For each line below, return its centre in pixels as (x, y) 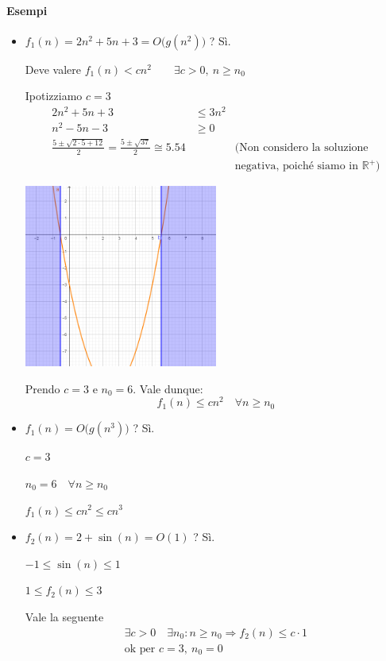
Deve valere (53, 69)
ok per (140, 649)
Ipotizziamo (54, 96)
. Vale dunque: (168, 388)
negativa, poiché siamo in (297, 166)
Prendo (42, 388)
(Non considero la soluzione (301, 147)
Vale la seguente (64, 616)
